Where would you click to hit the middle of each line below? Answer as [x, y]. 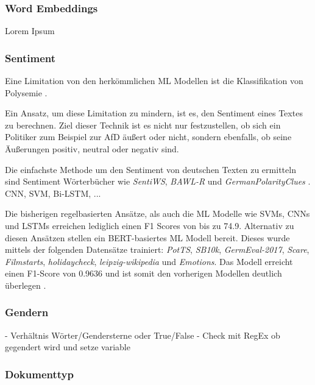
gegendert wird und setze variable [68, 347]
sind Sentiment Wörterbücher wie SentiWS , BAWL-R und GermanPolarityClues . [158, 181]
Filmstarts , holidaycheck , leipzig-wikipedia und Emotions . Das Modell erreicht [149, 261]
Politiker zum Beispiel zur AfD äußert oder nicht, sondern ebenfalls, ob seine [148, 137]
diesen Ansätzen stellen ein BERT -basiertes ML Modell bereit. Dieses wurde [147, 237]
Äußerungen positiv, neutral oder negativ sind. [92, 149]
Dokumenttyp [39, 374]
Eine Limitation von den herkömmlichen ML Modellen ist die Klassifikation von [154, 81]
